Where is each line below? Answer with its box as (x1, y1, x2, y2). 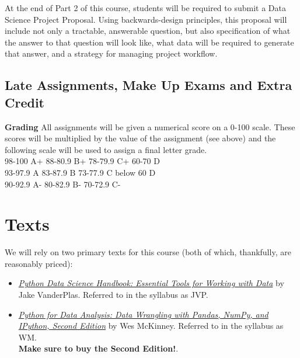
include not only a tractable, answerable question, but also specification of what (5, 25, 291, 37)
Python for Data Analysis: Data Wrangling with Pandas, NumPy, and (18, 308, 268, 320)
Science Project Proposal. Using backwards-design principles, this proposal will (5, 13, 287, 25)
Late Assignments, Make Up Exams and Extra (5, 76, 292, 94)
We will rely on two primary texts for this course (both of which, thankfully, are (5, 246, 291, 258)
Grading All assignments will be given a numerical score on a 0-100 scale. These (5, 120, 295, 133)
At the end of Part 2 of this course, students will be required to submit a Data (5, 2, 286, 13)
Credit (5, 93, 44, 111)
